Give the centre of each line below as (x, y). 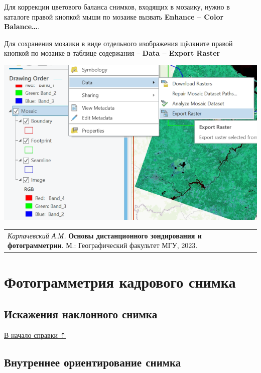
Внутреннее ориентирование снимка (93, 362)
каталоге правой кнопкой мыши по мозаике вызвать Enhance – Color (114, 16)
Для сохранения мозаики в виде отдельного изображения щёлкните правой (118, 43)
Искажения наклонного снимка (81, 314)
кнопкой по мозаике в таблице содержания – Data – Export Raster (112, 53)
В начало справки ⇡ (35, 335)
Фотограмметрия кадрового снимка (120, 282)
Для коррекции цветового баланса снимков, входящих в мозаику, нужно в (117, 7)
